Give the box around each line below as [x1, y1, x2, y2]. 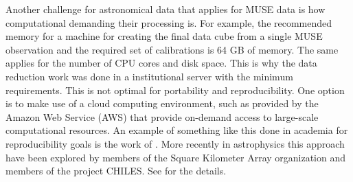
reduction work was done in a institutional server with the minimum [5, 69, 293, 83]
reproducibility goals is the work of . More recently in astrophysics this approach [5, 136, 345, 150]
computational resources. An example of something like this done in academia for [5, 123, 348, 137]
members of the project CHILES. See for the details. [5, 163, 227, 178]
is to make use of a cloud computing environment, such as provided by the [5, 96, 319, 111]
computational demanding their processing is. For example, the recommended [5, 15, 332, 30]
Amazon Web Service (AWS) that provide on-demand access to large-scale [5, 109, 319, 124]
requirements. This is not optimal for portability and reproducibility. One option [5, 82, 345, 97]
